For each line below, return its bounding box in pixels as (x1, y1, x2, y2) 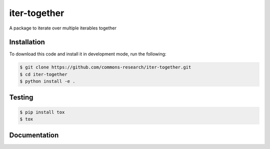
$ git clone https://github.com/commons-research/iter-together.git (19, 64, 191, 70)
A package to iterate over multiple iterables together (9, 25, 117, 31)
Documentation (9, 130, 59, 139)
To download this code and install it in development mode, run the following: (9, 51, 166, 57)
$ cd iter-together (19, 71, 67, 77)
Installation (9, 38, 45, 46)
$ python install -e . (19, 78, 75, 84)
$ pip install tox (19, 109, 65, 115)
